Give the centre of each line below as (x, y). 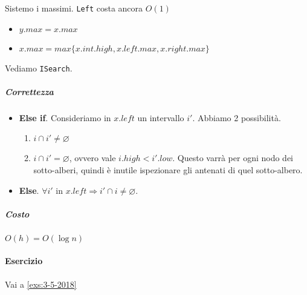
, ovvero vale (92, 158)
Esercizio (24, 261)
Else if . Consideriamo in (65, 117)
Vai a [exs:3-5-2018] (41, 284)
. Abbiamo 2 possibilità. (237, 117)
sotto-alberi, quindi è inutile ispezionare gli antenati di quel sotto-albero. (168, 170)
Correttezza (29, 91)
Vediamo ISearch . (39, 68)
